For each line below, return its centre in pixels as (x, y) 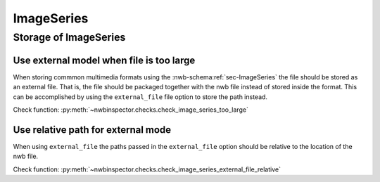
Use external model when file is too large (104, 60)
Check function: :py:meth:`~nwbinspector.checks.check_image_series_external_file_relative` (147, 169)
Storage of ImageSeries (69, 37)
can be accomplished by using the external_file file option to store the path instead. (140, 97)
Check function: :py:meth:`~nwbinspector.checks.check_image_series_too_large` (131, 110)
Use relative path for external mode (92, 130)
